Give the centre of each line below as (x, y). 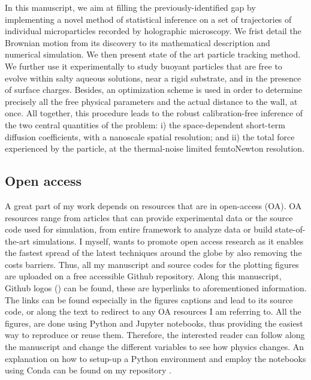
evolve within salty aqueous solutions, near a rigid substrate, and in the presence (153, 78)
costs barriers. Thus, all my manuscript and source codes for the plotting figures (152, 264)
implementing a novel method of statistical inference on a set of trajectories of (148, 19)
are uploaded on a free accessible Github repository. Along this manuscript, (143, 276)
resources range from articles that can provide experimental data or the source (149, 217)
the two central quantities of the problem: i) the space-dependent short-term (145, 124)
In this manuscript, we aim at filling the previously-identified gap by (130, 7)
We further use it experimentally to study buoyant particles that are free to (144, 66)
